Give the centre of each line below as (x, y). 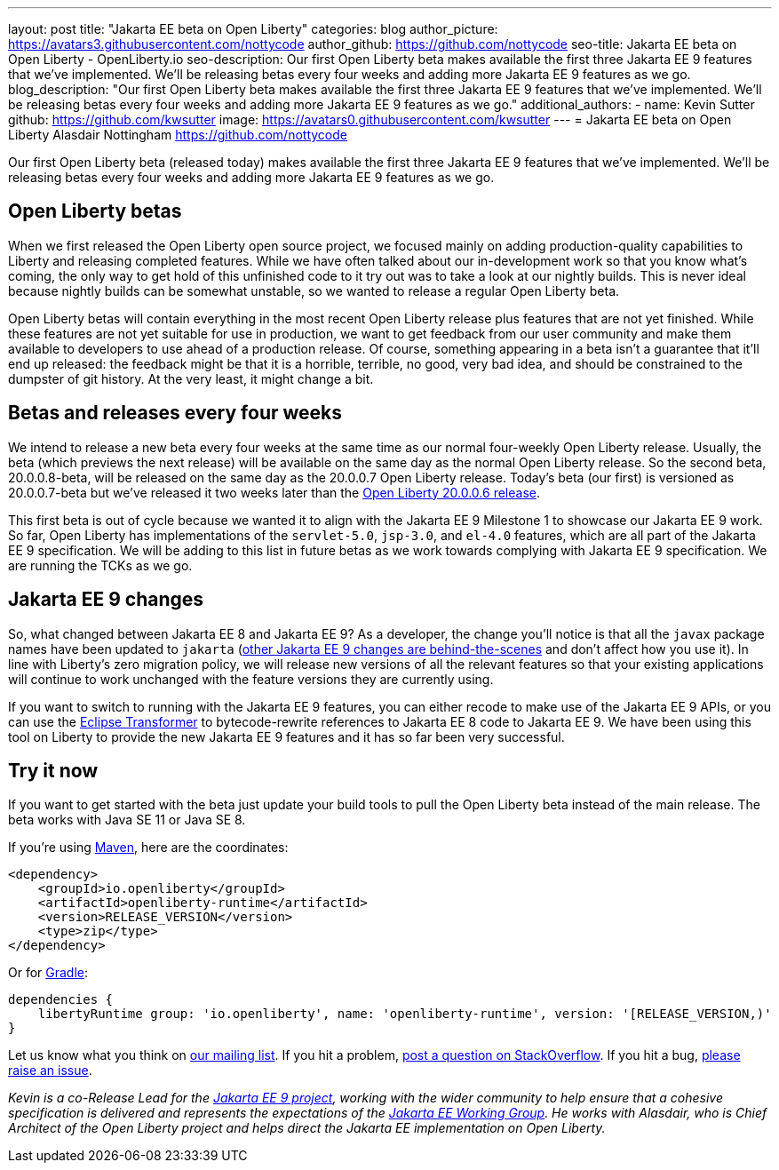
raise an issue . (50, 1071)
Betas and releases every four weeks (175, 413)
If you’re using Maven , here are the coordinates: (148, 848)
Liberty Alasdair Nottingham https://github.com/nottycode (178, 135)
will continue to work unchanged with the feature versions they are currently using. (251, 679)
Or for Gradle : (48, 973)
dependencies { (61, 1000)
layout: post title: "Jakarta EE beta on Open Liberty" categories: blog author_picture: (253, 29)
